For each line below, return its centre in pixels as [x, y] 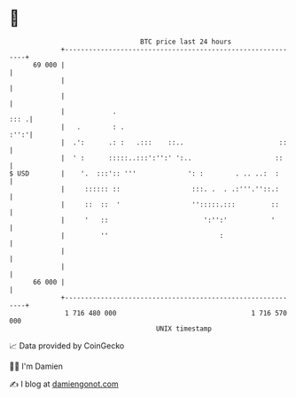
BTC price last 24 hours [186, 42]
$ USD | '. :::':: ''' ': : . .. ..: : [144, 173]
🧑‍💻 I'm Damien [36, 366]
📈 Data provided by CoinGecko [67, 346]
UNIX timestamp [184, 328]
